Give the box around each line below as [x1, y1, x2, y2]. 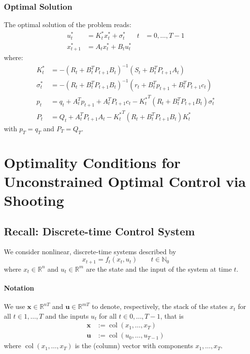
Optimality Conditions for [4, 152, 181, 172]
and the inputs [45, 310, 89, 321]
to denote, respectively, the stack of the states [91, 301, 228, 311]
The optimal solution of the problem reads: [4, 19, 132, 30]
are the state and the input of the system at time [86, 263, 232, 274]
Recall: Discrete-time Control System [4, 223, 195, 238]
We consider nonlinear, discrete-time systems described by [4, 246, 176, 256]
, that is [160, 310, 184, 321]
